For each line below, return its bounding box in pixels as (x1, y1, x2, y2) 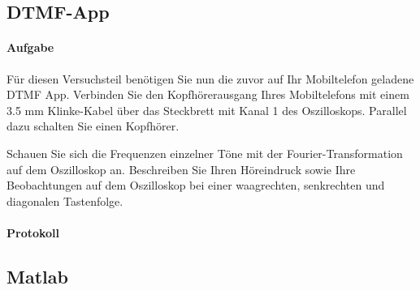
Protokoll (6, 224, 60, 241)
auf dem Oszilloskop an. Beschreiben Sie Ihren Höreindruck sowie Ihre (6, 160, 356, 177)
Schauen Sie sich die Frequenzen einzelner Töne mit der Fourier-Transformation (6, 144, 403, 161)
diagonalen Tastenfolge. (6, 192, 123, 209)
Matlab (6, 263, 68, 288)
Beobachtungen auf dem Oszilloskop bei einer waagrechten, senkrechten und (6, 177, 385, 194)
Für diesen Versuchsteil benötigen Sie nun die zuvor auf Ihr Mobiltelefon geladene (6, 70, 414, 87)
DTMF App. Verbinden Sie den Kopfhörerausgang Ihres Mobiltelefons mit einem (6, 86, 409, 103)
